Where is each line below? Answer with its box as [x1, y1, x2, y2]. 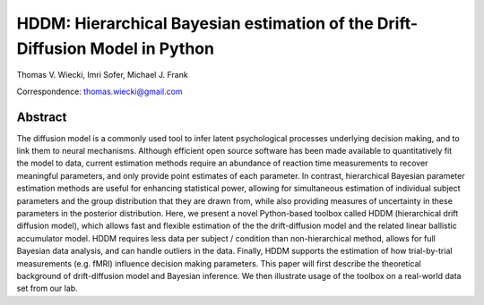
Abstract [16, 109, 67, 124]
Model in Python [90, 38, 215, 58]
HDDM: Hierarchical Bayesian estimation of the [16, 13, 374, 33]
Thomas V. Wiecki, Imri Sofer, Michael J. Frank [16, 70, 188, 80]
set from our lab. [16, 283, 78, 294]
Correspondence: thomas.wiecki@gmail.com [16, 86, 183, 97]
